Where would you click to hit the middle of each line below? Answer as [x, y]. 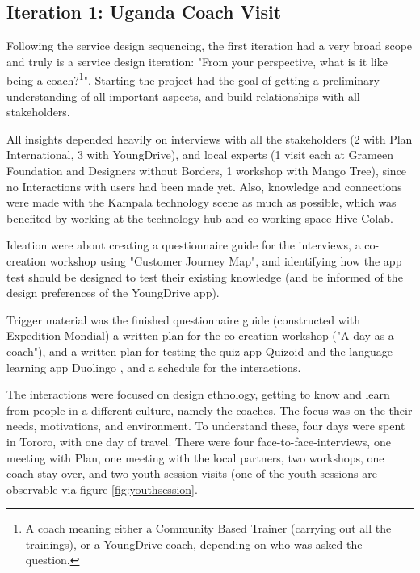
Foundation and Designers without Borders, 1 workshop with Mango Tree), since [207, 171]
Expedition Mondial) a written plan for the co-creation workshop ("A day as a [200, 335]
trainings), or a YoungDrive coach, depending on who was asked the [194, 544]
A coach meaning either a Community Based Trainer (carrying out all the [208, 528]
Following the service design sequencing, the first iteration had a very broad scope [210, 46]
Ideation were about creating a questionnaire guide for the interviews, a [184, 245]
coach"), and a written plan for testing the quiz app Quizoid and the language [199, 351]
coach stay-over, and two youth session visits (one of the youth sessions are [192, 473]
